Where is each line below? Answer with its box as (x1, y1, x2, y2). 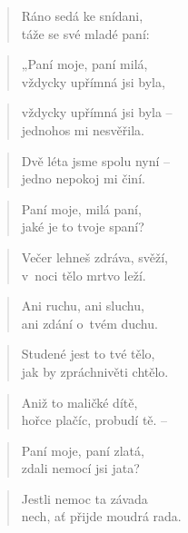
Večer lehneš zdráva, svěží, (21, 247, 168, 266)
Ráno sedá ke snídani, (21, 6, 143, 25)
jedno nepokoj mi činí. (21, 169, 145, 188)
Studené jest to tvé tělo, (21, 344, 155, 363)
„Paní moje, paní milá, (21, 54, 148, 74)
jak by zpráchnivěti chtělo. (21, 361, 169, 380)
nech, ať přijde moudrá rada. (21, 507, 182, 526)
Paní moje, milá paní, (21, 199, 142, 218)
